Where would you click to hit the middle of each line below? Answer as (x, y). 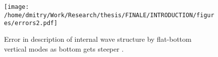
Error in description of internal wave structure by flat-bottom (98, 39)
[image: (17, 7)
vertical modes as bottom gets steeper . (64, 48)
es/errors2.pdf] (31, 23)
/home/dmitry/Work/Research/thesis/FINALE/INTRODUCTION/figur (109, 15)
